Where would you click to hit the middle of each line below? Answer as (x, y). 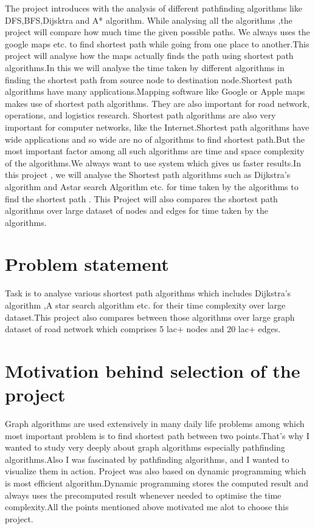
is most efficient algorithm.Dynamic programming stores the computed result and (157, 483)
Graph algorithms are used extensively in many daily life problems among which (155, 424)
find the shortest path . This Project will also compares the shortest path (141, 198)
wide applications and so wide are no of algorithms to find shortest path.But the (155, 139)
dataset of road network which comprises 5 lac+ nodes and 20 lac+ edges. (143, 329)
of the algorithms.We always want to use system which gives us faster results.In (153, 162)
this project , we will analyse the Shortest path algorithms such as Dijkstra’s (148, 175)
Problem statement (87, 264)
